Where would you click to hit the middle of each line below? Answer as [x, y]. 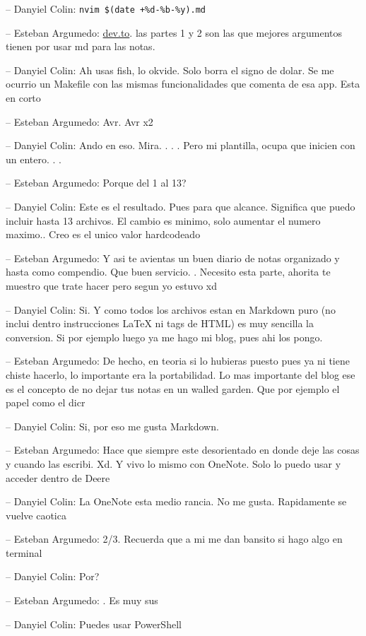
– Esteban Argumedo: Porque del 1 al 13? [96, 183]
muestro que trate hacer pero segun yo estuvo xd [112, 285]
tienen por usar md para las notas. [81, 46]
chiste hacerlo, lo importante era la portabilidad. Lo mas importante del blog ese [181, 374]
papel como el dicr [46, 402]
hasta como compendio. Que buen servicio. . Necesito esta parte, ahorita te [168, 272]
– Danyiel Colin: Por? [53, 576]
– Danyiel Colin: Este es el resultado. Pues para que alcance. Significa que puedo [181, 206]
